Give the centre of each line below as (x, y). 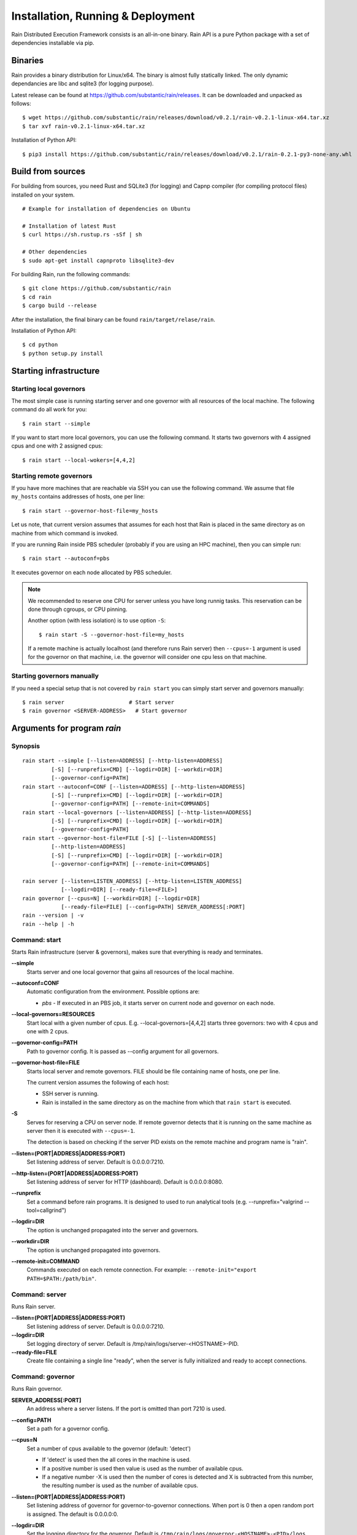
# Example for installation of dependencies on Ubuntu (106, 209)
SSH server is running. (71, 1094)
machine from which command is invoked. (65, 533)
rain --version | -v (53, 915)
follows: (21, 104)
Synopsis (25, 746)
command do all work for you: (49, 410)
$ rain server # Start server (98, 702)
